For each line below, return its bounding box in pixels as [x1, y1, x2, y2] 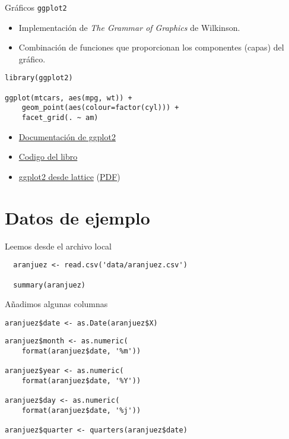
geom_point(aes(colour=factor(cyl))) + [21, 103, 179, 112]
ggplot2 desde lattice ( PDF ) [18, 170, 120, 182]
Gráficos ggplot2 [5, 1, 67, 13]
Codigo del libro [18, 150, 78, 163]
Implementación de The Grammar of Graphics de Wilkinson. [18, 21, 240, 33]
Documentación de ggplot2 [18, 130, 116, 143]
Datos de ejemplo [5, 205, 150, 229]
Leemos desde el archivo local [5, 239, 112, 252]
